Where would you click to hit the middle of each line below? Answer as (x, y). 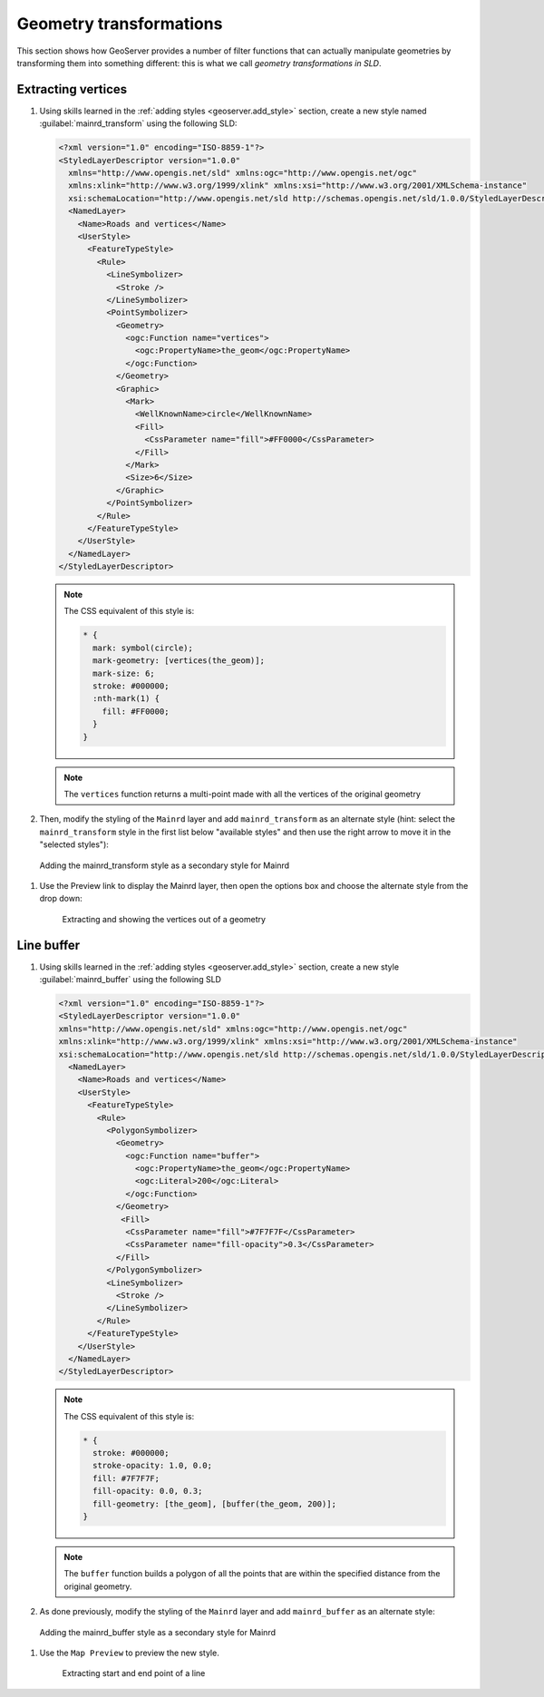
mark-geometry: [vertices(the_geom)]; (178, 661)
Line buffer (49, 945)
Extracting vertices (72, 89)
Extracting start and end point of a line (134, 1673)
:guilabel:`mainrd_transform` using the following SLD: (138, 123)
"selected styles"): (74, 844)
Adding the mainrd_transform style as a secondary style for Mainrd (165, 865)
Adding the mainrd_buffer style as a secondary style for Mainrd (158, 1632)
